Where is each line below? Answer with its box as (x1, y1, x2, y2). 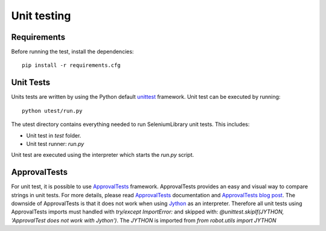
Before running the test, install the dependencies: (11, 48, 134, 55)
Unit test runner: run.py (26, 140, 85, 147)
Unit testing (11, 9, 71, 22)
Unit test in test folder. (26, 131, 81, 139)
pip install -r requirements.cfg (22, 62, 121, 69)
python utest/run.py (22, 107, 83, 114)
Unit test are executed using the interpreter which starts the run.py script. (11, 151, 194, 159)
